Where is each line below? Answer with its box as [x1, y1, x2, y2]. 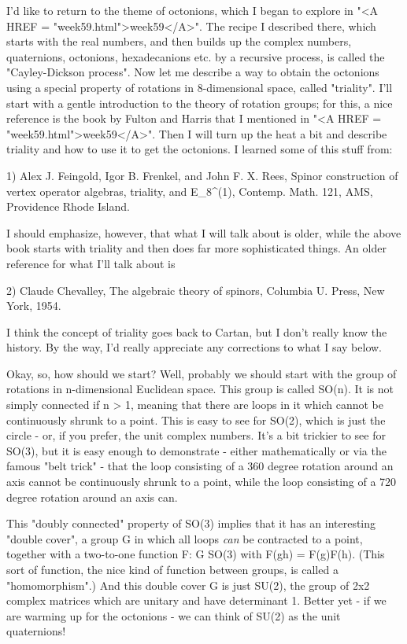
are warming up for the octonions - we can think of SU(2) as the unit [6, 607, 341, 624]
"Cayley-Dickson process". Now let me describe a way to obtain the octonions [6, 64, 379, 80]
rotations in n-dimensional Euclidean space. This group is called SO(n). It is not [6, 381, 394, 397]
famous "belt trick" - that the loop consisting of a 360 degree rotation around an [6, 458, 394, 474]
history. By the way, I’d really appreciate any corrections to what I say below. [6, 339, 382, 355]
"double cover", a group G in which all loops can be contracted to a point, [6, 530, 363, 546]
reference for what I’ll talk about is [6, 255, 176, 271]
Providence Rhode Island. [6, 198, 130, 215]
